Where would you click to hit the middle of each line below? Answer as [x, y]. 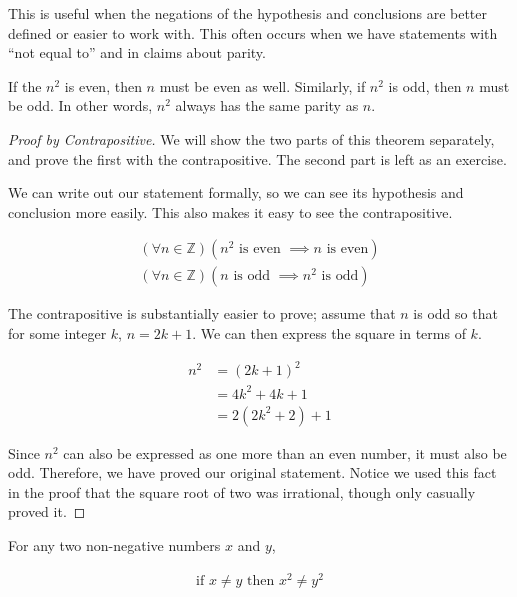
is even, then [103, 85]
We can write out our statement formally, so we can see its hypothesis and [236, 192]
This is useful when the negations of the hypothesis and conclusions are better [248, 13]
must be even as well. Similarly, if [262, 85]
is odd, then [425, 85]
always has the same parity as [267, 105]
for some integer [57, 333]
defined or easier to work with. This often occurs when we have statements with [253, 32]
